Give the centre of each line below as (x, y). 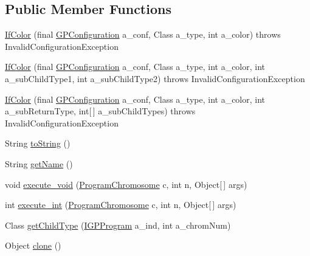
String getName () (39, 163)
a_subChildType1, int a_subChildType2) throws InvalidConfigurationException (155, 78)
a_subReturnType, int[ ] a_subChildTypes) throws (100, 111)
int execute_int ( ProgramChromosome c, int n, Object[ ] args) (121, 205)
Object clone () (33, 245)
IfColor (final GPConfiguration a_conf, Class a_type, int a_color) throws (143, 34)
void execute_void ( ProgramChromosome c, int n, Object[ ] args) (126, 184)
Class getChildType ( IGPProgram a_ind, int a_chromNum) (118, 225)
